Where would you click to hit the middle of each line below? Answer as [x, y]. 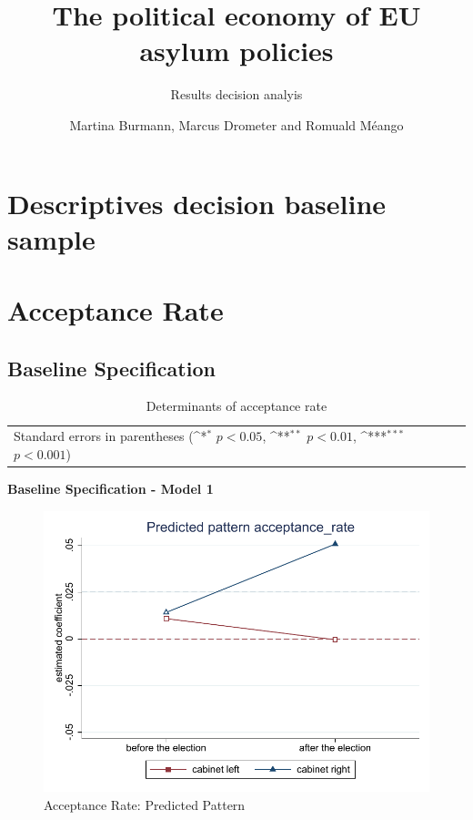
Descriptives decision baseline [197, 203]
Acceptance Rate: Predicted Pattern [145, 804]
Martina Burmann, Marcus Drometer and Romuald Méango [236, 124]
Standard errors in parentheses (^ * [111, 436]
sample [51, 238]
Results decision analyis [236, 94]
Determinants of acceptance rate [236, 406]
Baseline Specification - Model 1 [111, 488]
